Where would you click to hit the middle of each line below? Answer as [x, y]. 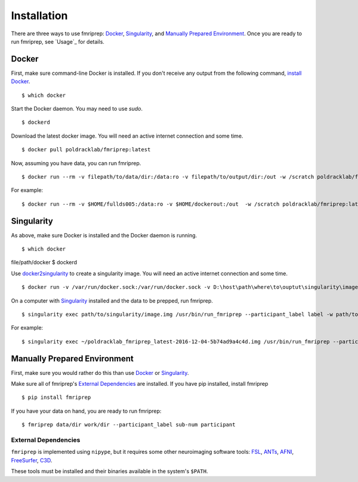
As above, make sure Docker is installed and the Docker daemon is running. [104, 235]
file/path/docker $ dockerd [44, 263]
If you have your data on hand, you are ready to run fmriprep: [86, 411]
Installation [39, 16]
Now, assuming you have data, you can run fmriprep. [76, 163]
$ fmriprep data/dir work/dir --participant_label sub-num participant [129, 425]
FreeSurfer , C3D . [32, 460]
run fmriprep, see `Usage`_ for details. [58, 41]
